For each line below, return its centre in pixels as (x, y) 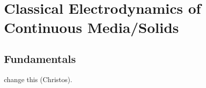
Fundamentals (40, 58)
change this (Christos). (38, 79)
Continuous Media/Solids (91, 27)
